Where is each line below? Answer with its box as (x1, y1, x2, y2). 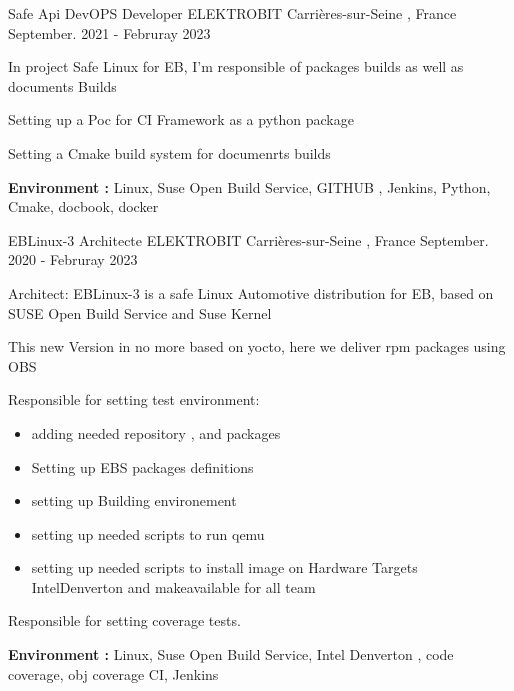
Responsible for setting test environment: (8, 389, 260, 410)
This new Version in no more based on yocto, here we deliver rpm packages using (8, 336, 506, 357)
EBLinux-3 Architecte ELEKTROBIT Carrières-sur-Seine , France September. (8, 229, 489, 250)
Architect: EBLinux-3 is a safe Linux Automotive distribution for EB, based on (8, 282, 494, 303)
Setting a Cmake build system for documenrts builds (8, 142, 331, 163)
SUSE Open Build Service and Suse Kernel (8, 302, 272, 323)
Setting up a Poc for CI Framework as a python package (8, 109, 354, 130)
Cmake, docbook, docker (8, 196, 159, 217)
